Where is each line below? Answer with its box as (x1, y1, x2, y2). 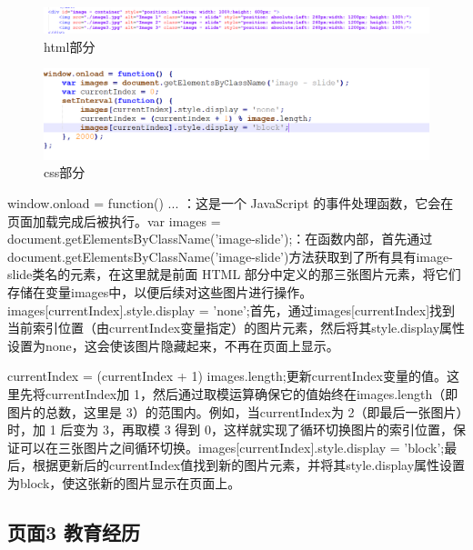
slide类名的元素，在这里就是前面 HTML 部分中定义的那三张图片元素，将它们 (7, 265, 461, 284)
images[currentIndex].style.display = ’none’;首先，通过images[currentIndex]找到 (7, 300, 456, 319)
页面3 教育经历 (7, 517, 141, 545)
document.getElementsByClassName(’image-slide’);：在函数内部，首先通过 (7, 229, 433, 248)
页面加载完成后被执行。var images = (7, 211, 221, 230)
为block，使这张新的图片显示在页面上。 (7, 473, 241, 492)
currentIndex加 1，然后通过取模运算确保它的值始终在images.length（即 (45, 384, 458, 403)
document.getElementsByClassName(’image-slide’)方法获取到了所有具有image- (7, 246, 453, 265)
